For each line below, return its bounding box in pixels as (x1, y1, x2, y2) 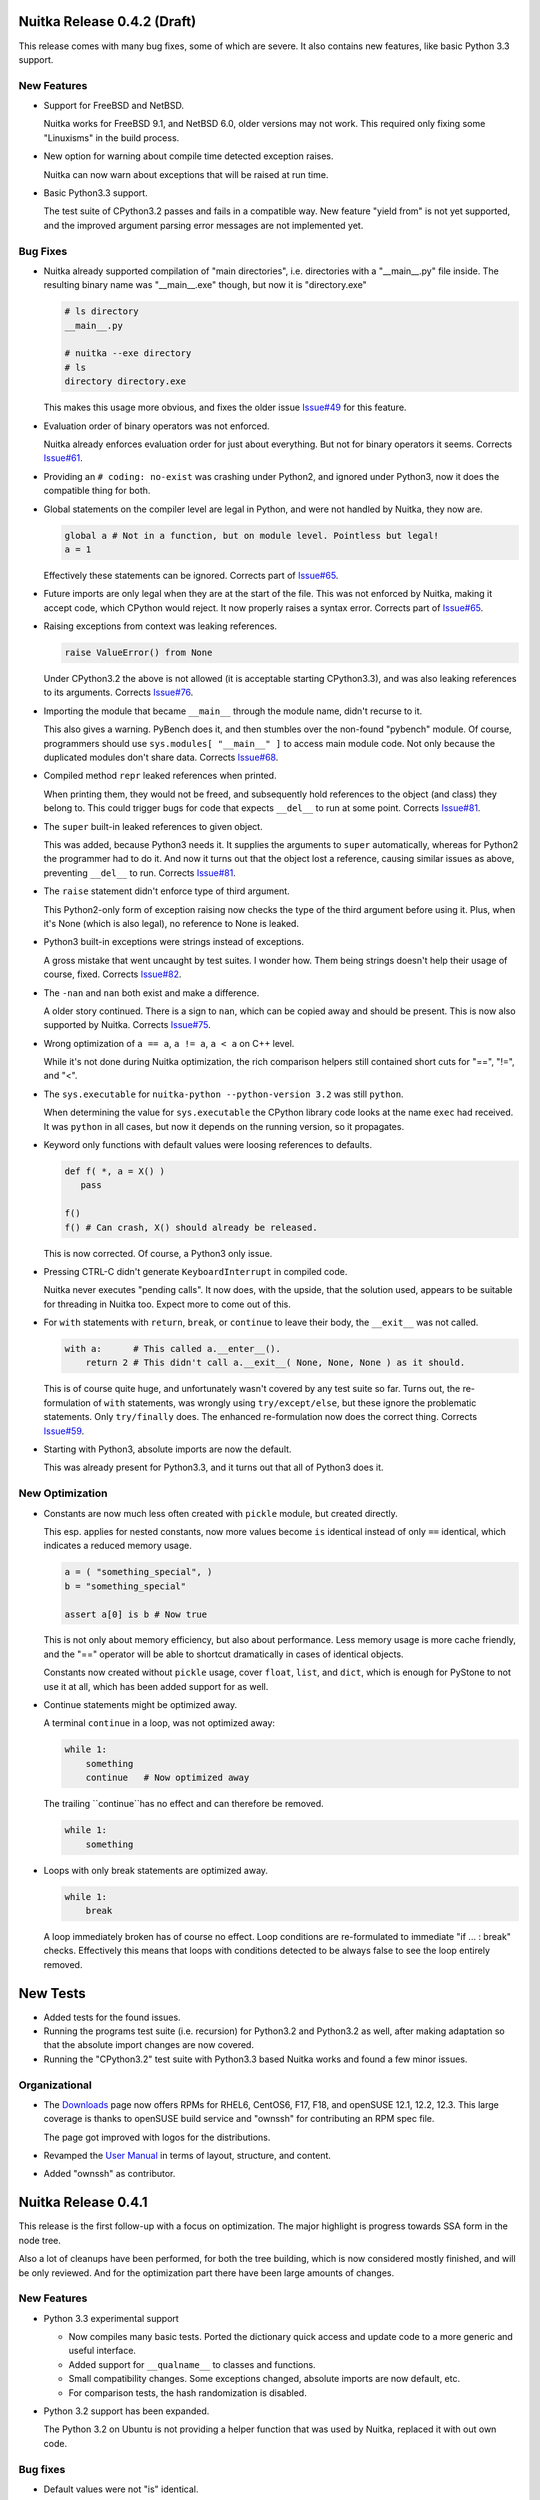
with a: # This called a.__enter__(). (64, 1343, 282, 1355)
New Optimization (18, 1486, 108, 1500)
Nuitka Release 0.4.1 (18, 2194, 148, 2211)
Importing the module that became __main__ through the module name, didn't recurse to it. (43, 705, 423, 717)
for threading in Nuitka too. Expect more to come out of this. (43, 1298, 292, 1310)
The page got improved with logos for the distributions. (43, 2131, 271, 2143)
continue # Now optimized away (85, 1772, 250, 1784)
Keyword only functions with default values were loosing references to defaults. (43, 1139, 373, 1151)
